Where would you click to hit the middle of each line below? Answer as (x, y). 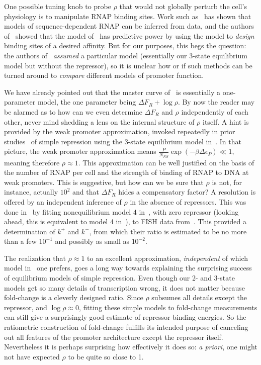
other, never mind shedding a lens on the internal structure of (99, 121)
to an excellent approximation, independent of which (168, 258)
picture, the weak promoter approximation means (80, 151)
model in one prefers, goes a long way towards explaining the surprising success (128, 268)
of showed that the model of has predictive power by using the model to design (129, 35)
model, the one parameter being (87, 102)
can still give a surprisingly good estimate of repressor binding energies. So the (125, 317)
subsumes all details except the (199, 297)
